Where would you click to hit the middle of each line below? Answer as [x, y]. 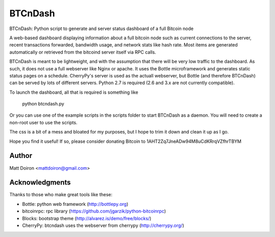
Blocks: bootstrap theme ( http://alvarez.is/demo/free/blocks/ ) [87, 218]
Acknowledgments [40, 183]
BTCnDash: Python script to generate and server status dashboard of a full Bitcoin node [101, 29]
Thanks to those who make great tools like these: [61, 195]
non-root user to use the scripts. [43, 122]
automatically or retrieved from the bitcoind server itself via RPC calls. [83, 52]
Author [21, 156]
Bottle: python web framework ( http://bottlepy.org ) [75, 204]
